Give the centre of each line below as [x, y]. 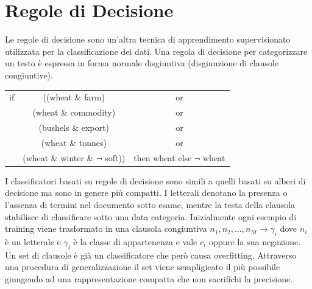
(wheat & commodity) [74, 112]
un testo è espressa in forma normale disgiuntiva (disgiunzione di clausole [142, 63]
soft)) [115, 157]
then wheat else [163, 157]
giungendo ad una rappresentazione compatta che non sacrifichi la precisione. [149, 278]
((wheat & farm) [74, 97]
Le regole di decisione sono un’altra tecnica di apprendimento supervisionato [148, 39]
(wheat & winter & [58, 157]
